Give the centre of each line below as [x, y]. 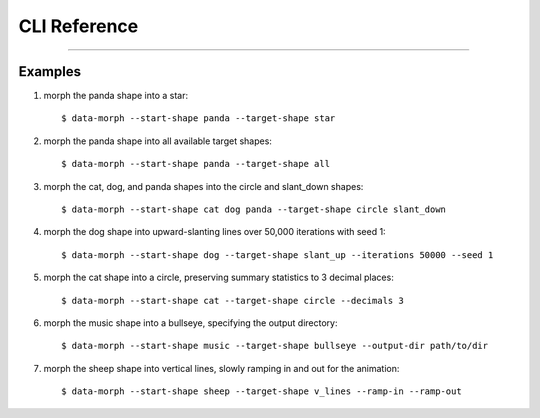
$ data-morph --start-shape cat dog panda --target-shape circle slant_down [254, 209]
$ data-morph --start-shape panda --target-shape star [198, 118]
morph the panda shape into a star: [116, 96]
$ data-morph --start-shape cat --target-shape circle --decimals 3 [232, 300]
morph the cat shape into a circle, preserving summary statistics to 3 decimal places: [218, 277]
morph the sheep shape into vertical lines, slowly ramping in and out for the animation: [221, 368]
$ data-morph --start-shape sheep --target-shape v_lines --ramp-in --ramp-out [261, 391]
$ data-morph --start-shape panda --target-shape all [195, 164]
